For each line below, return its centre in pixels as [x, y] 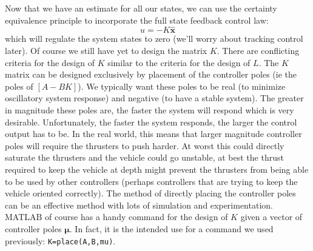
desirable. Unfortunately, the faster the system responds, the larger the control [151, 122]
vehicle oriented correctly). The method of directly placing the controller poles [150, 193]
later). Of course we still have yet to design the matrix [106, 50]
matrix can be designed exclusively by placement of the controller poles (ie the [151, 74]
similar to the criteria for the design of [179, 62]
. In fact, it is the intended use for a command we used [171, 228]
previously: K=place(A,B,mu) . [60, 240]
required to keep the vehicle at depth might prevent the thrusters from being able [157, 169]
